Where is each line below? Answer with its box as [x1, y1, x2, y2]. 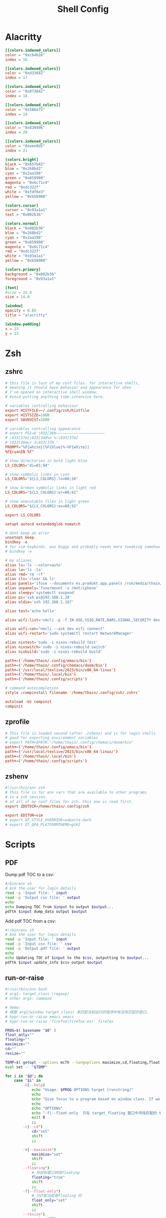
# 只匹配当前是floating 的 [31, 1193, 82, 1198]
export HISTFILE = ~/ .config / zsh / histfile [5, 408, 90, 413]
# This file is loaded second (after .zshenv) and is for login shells [5, 731, 156, 736]
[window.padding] [5, 321, 41, 326]
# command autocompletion [5, 685, 58, 691]
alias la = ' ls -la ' [5, 567, 43, 572]
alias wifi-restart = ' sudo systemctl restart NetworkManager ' [5, 631, 134, 636]
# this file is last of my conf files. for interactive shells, [5, 381, 140, 385]
